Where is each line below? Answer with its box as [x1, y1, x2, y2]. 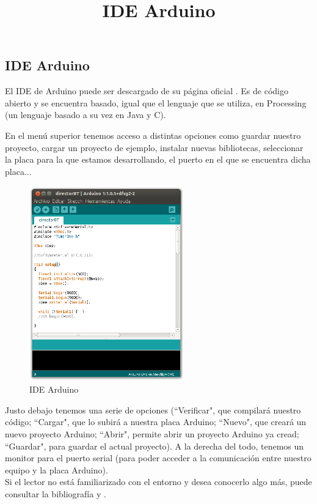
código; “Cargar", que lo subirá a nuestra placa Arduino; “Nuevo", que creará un [5, 415, 307, 428]
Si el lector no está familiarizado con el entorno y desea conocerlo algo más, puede [5, 475, 312, 488]
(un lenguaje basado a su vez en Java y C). [5, 108, 166, 121]
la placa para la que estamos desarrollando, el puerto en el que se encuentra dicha [5, 153, 311, 166]
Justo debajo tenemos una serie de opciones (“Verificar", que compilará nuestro [5, 403, 301, 416]
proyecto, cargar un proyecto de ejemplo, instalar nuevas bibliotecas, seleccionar [5, 141, 304, 154]
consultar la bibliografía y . [5, 487, 106, 500]
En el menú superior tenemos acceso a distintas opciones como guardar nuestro [5, 128, 301, 141]
